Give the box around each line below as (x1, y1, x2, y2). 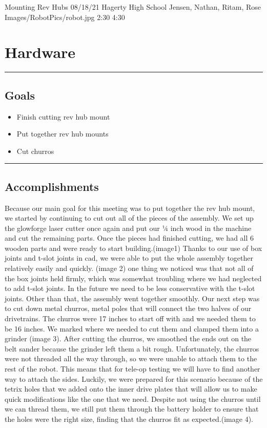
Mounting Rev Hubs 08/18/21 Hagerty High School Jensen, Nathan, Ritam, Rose (5, 2, 261, 12)
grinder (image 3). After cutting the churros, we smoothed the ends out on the (5, 333, 252, 344)
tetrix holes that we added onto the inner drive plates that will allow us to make (5, 383, 257, 394)
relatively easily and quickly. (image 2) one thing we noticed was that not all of (5, 263, 254, 274)
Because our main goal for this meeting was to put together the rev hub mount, (5, 202, 255, 213)
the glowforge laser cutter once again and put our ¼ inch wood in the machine (5, 222, 252, 233)
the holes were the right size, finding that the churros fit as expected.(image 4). (5, 413, 253, 424)
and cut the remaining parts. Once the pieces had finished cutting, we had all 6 (5, 232, 254, 243)
